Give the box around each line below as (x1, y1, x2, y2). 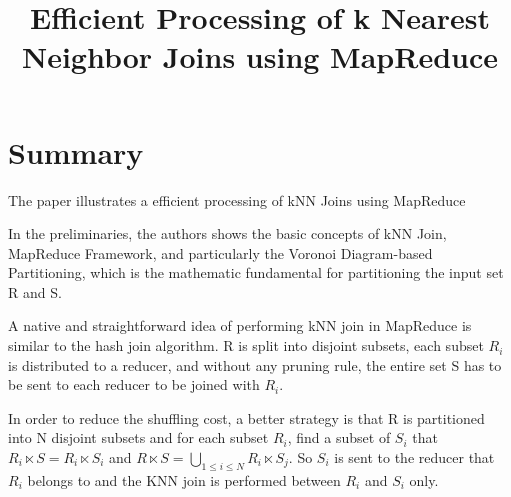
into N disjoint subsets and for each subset (8, 427, 269, 448)
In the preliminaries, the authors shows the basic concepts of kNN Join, (8, 223, 447, 244)
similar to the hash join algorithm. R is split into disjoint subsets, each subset (8, 335, 484, 356)
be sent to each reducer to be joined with (8, 374, 260, 395)
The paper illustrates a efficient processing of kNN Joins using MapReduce (8, 189, 466, 210)
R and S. (8, 281, 62, 302)
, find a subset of (287, 427, 391, 448)
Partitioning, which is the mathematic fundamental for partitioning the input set (8, 262, 504, 283)
